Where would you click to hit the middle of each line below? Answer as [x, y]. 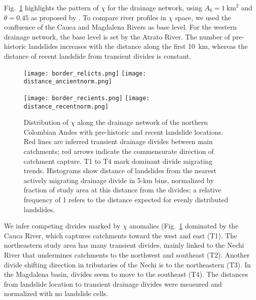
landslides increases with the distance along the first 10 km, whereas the [138, 46]
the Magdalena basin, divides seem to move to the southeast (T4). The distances [126, 274]
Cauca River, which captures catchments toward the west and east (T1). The [121, 235]
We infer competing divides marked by [62, 226]
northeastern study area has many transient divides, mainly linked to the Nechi [124, 245]
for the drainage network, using [155, 7]
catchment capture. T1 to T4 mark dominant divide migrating [118, 161]
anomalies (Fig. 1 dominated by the [184, 226]
